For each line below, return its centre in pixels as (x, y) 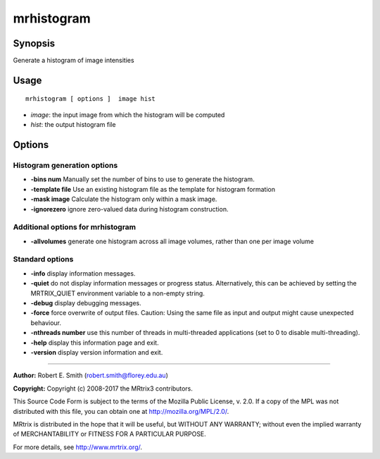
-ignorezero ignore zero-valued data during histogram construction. (129, 209)
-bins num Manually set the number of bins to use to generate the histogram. (142, 179)
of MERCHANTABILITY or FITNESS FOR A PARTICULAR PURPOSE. (110, 434)
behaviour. (46, 323)
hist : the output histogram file (73, 125)
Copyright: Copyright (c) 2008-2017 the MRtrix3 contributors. (103, 388)
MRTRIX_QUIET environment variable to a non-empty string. (118, 293)
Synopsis (34, 43)
